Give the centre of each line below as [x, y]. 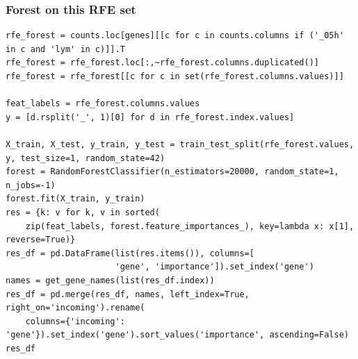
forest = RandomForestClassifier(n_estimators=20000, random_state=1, [172, 172]
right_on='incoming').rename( [75, 308]
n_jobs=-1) [31, 185]
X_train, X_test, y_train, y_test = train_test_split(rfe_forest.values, [180, 144]
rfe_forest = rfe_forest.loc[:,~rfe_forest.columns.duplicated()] [163, 63]
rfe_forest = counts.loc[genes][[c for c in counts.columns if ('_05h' [175, 36]
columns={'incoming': [75, 321]
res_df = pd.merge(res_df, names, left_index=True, [128, 294]
